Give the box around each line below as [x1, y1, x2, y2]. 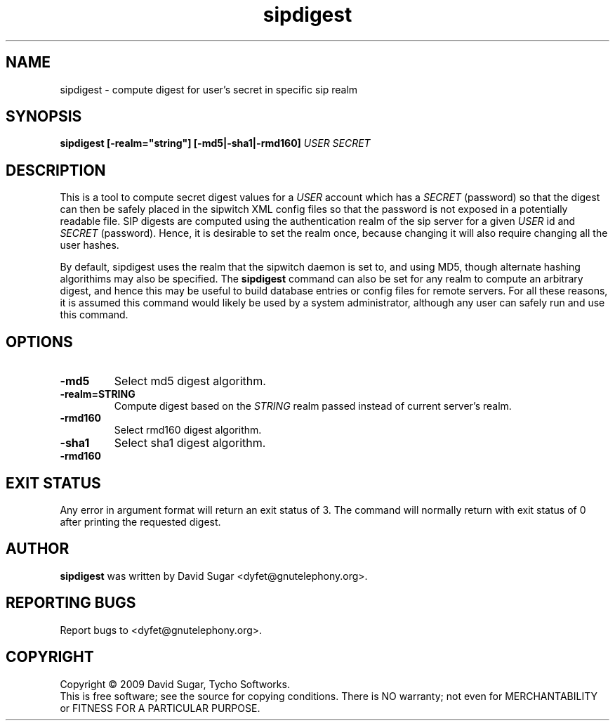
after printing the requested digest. [60, 515, 221, 528]
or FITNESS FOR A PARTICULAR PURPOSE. [60, 701, 260, 714]
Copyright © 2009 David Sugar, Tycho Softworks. [60, 678, 290, 690]
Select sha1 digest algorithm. [114, 436, 266, 450]
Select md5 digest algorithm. [114, 374, 266, 389]
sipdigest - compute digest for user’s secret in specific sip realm [60, 83, 358, 96]
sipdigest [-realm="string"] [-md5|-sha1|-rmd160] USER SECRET [60, 137, 371, 150]
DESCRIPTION [6, 161, 106, 179]
